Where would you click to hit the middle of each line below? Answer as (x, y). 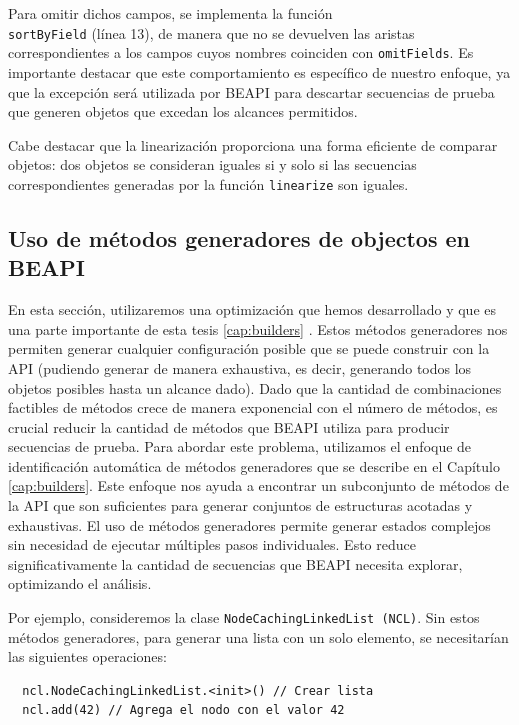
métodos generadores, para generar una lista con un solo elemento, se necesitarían (258, 636)
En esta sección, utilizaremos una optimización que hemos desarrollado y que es (252, 309)
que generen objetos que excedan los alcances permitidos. (183, 111)
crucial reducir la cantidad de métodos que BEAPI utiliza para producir (229, 426)
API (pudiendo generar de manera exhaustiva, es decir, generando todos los (240, 367)
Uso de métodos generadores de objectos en (239, 237)
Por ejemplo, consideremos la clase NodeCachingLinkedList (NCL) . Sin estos (244, 617)
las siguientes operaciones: (87, 656)
